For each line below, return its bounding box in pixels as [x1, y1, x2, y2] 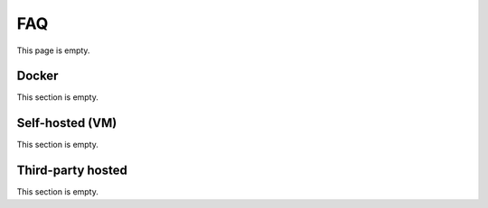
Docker [16, 68, 59, 84]
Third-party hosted [16, 163, 128, 178]
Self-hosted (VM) [16, 115, 117, 131]
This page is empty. [16, 45, 90, 56]
